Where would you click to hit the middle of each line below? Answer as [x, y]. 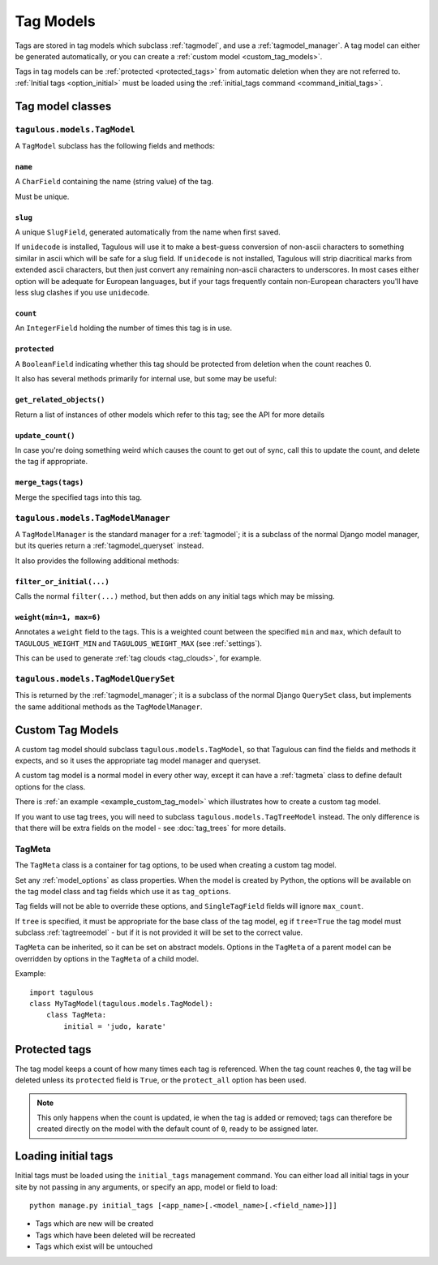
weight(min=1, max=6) [58, 617]
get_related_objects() [60, 400]
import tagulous [62, 992]
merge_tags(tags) [49, 482]
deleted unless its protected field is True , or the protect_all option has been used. [161, 1080]
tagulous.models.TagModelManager [92, 518]
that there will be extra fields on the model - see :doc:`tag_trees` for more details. [150, 828]
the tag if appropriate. [52, 462]
